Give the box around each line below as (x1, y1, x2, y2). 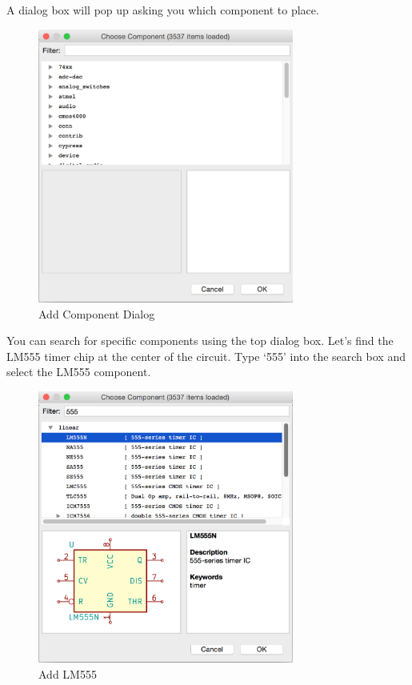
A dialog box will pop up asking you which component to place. (6, 2, 319, 18)
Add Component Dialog (38, 305, 155, 322)
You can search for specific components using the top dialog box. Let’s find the (6, 332, 394, 349)
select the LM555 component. (6, 363, 151, 380)
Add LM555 (38, 666, 97, 683)
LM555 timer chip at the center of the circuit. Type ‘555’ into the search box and (6, 347, 406, 364)
